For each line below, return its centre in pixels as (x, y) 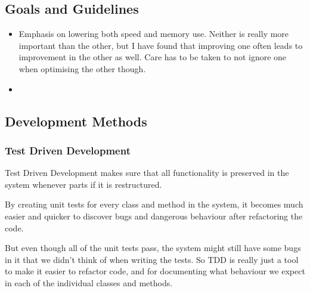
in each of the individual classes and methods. (89, 282)
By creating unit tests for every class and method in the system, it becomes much (154, 204)
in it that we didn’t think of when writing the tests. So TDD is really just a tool (152, 259)
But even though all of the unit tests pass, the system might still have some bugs (153, 248)
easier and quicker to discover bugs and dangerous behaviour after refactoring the (154, 216)
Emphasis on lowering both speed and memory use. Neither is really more (154, 34)
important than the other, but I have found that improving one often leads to (161, 45)
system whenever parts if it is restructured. (83, 184)
